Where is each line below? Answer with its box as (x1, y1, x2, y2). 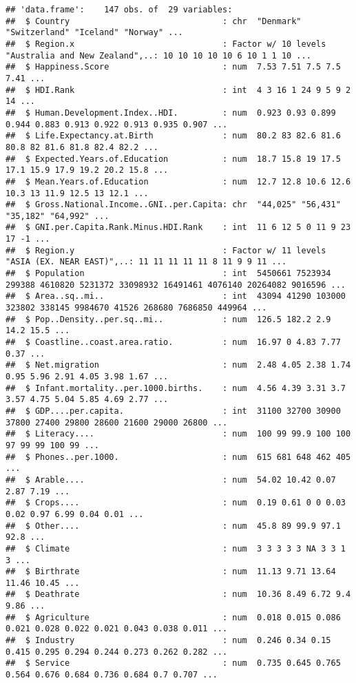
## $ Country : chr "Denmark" (6, 16, 302, 26)
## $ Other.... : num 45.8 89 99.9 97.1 (6, 521, 341, 531)
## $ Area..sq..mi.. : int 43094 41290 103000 (6, 291, 346, 302)
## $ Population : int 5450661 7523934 (6, 269, 331, 279)
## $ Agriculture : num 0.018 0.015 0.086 (6, 612, 341, 622)
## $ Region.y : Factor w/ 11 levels (6, 245, 326, 255)
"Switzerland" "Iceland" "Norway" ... (6, 28, 183, 38)
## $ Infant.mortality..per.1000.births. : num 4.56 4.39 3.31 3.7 (6, 383, 346, 393)
